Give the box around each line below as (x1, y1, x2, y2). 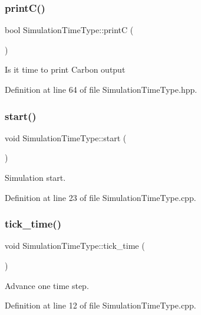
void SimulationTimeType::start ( (5, 131, 127, 144)
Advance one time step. (5, 279, 89, 291)
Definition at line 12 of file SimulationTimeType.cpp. (5, 299, 196, 311)
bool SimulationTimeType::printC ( (5, 24, 134, 36)
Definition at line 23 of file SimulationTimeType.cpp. (5, 191, 196, 203)
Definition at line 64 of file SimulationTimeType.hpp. (5, 83, 197, 95)
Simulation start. (5, 171, 66, 183)
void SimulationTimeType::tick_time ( (5, 239, 145, 252)
